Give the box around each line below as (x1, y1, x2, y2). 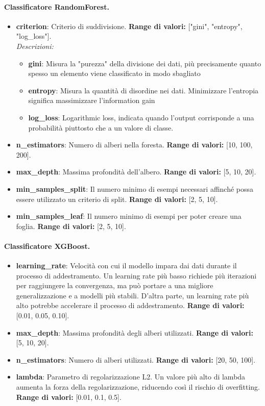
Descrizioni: (16, 40, 54, 51)
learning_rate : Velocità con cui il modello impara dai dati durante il (16, 260, 237, 271)
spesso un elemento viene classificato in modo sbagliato (28, 68, 201, 79)
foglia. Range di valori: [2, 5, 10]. (16, 220, 126, 231)
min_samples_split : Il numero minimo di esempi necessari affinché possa (16, 183, 254, 194)
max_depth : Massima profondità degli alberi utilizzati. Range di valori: (16, 327, 253, 338)
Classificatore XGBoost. (4, 240, 90, 251)
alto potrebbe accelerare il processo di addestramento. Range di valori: (16, 300, 245, 311)
